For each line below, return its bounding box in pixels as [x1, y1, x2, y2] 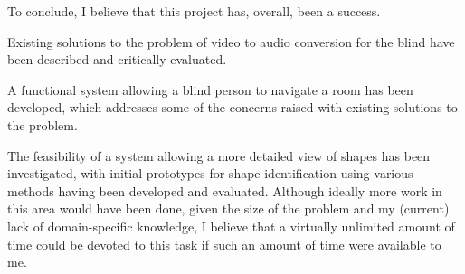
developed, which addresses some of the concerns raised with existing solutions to [7, 98, 458, 117]
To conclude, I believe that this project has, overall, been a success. [7, 2, 381, 20]
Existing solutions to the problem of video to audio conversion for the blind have [7, 32, 455, 51]
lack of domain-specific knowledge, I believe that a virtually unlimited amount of [7, 216, 455, 235]
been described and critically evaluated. [7, 50, 227, 69]
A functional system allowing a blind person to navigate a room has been [7, 80, 413, 99]
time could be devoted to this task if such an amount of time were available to [7, 234, 441, 253]
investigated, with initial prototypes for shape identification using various [7, 164, 413, 183]
